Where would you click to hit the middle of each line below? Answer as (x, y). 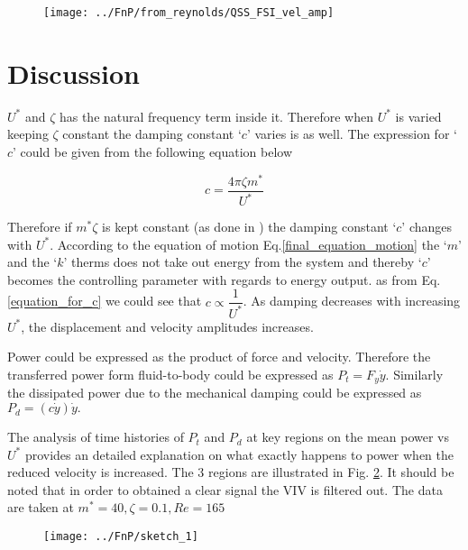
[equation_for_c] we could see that (105, 301)
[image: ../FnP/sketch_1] (121, 537)
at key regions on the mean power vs (348, 437)
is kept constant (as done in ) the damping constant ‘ (249, 227)
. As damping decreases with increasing (352, 301)
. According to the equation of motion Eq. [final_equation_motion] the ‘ (248, 244)
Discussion (73, 73)
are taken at (41, 507)
